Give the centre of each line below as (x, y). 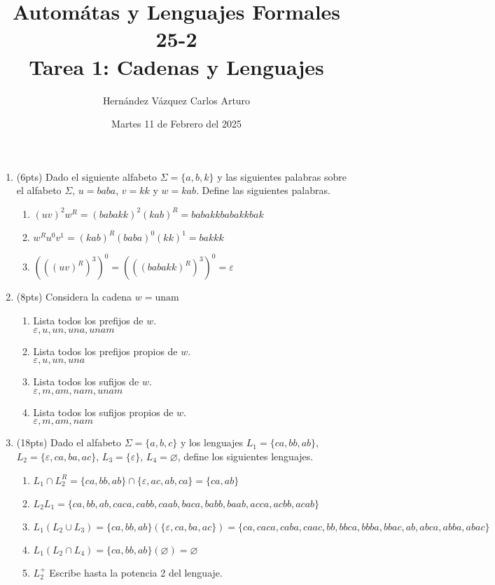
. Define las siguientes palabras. (263, 190)
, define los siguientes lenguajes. (245, 456)
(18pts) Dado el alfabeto (69, 442)
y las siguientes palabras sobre (282, 176)
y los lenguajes (212, 442)
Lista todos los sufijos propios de (103, 412)
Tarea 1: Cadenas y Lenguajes (176, 66)
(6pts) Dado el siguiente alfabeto (87, 176)
